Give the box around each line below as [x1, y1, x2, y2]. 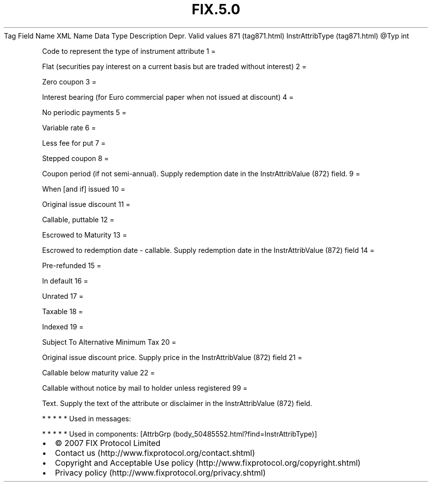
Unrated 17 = [42, 291, 84, 300]
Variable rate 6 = [42, 123, 96, 132]
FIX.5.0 [191, 1, 241, 18]
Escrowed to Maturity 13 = [42, 230, 127, 239]
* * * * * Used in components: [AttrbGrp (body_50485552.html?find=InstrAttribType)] [42, 429, 317, 438]
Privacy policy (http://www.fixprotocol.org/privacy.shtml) [55, 467, 266, 478]
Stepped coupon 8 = [42, 154, 109, 162]
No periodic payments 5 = [42, 108, 127, 117]
